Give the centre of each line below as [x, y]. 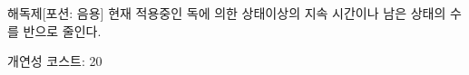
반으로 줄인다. [62, 30]
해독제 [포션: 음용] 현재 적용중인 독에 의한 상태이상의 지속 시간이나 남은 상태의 [227, 13]
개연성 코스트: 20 [55, 61]
